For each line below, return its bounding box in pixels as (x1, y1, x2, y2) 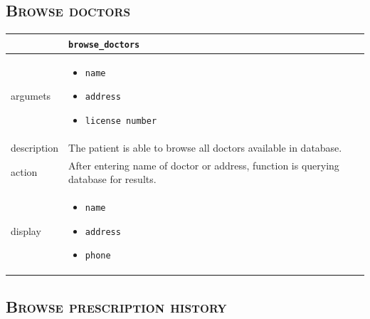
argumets (11, 88, 51, 103)
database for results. (68, 172, 157, 187)
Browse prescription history (6, 295, 227, 317)
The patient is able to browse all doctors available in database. (68, 140, 342, 155)
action (11, 164, 38, 179)
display (11, 223, 41, 238)
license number (85, 115, 157, 126)
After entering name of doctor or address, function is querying (68, 157, 339, 172)
